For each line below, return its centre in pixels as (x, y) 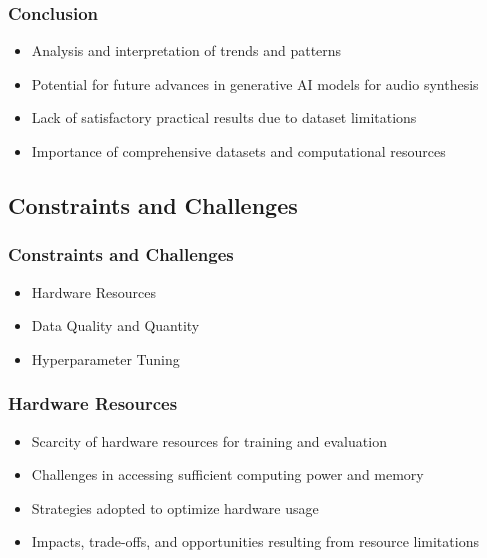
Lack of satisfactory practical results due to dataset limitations (224, 117)
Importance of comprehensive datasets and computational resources (238, 151)
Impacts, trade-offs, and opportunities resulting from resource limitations (255, 541)
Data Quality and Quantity (115, 325)
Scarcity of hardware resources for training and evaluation (209, 440)
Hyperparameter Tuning (105, 358)
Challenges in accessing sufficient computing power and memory (227, 474)
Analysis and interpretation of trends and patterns (186, 50)
